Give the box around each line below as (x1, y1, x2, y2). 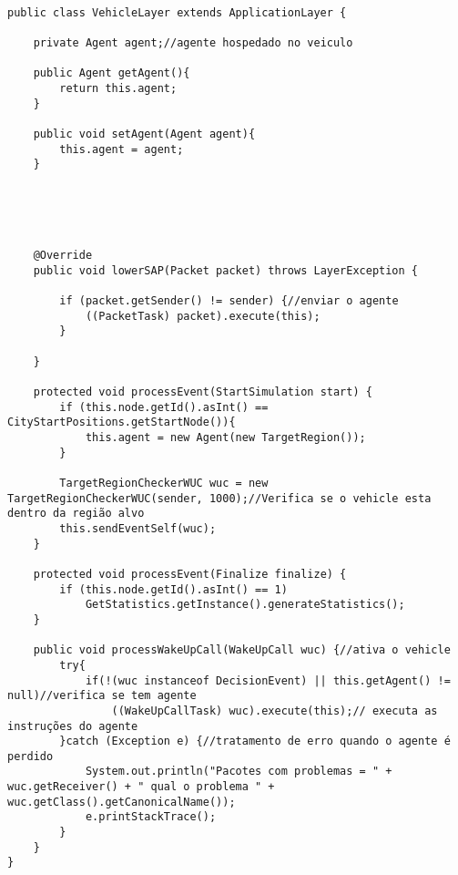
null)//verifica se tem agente (7, 689, 197, 703)
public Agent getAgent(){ (33, 67, 190, 80)
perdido (7, 749, 54, 763)
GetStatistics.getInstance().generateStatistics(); (85, 598, 405, 612)
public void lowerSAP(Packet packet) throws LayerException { (33, 263, 419, 277)
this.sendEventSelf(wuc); (59, 521, 217, 535)
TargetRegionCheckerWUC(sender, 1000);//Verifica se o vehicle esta (7, 491, 432, 505)
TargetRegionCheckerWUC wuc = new (59, 477, 269, 489)
